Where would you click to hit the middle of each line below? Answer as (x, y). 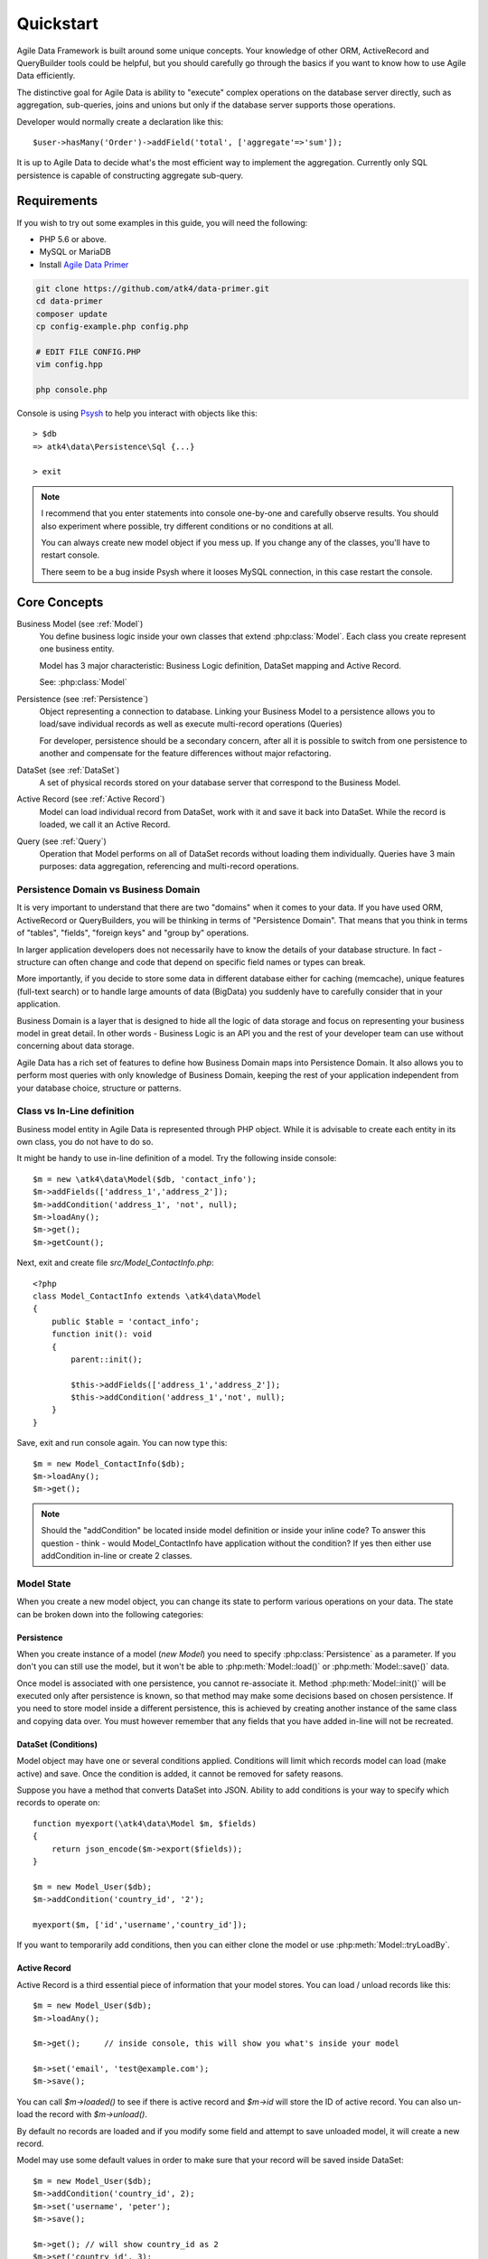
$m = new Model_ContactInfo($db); (109, 1463)
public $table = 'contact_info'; (126, 1321)
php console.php (72, 389)
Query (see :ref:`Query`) (62, 841)
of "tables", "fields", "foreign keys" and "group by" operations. (133, 933)
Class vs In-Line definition (75, 1111)
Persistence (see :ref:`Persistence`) (83, 698)
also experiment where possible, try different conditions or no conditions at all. (188, 526)
